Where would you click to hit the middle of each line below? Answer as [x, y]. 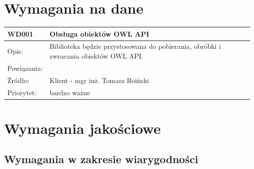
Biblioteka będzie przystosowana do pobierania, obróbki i [135, 46]
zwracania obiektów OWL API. [96, 56]
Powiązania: [25, 68]
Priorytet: [22, 92]
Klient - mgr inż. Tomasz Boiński [99, 80]
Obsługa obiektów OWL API [99, 33]
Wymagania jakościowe [82, 128]
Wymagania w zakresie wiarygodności [101, 159]
